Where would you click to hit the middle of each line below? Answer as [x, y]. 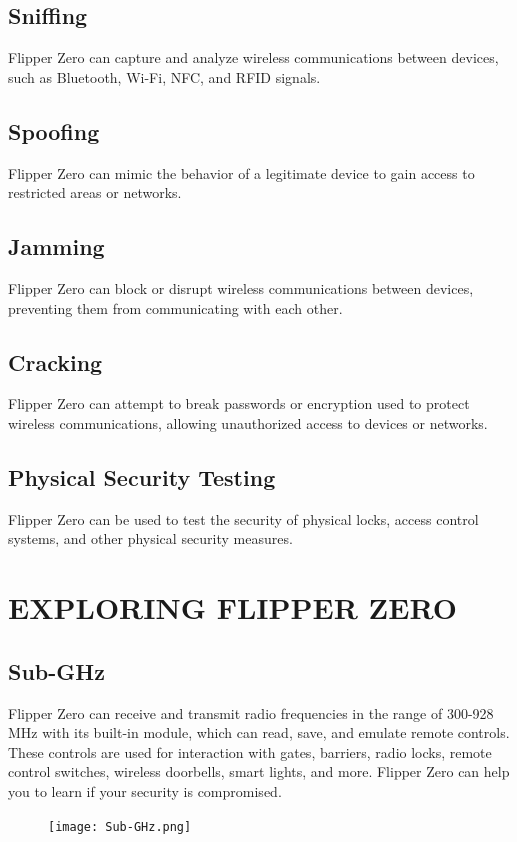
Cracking [55, 361]
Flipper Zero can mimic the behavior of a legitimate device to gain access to [241, 172]
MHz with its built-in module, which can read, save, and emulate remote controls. [259, 732]
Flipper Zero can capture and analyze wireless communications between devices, [253, 57]
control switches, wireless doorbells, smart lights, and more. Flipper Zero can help [259, 771]
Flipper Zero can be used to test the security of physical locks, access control [243, 518]
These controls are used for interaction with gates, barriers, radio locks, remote [250, 751]
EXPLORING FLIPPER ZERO [232, 607]
